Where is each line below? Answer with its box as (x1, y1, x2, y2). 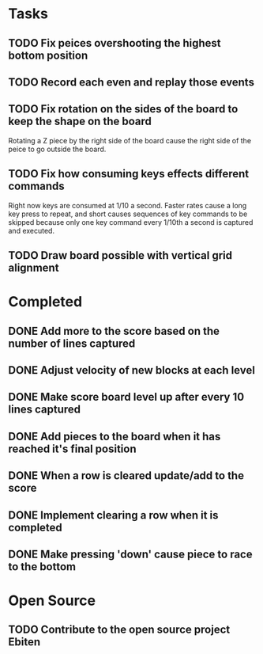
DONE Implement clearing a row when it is (8, 508, 219, 522)
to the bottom (8, 560, 77, 573)
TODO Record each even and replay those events (8, 75, 255, 89)
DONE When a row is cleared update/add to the (8, 469, 245, 483)
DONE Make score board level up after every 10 (8, 390, 245, 404)
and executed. (8, 226, 55, 235)
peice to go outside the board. (8, 144, 107, 154)
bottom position (8, 48, 88, 62)
